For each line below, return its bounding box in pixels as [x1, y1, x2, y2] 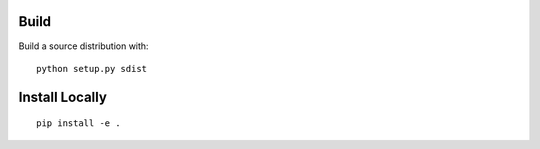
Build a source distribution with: [18, 40, 149, 52]
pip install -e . [36, 118, 121, 129]
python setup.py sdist [36, 63, 148, 74]
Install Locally [18, 88, 107, 105]
